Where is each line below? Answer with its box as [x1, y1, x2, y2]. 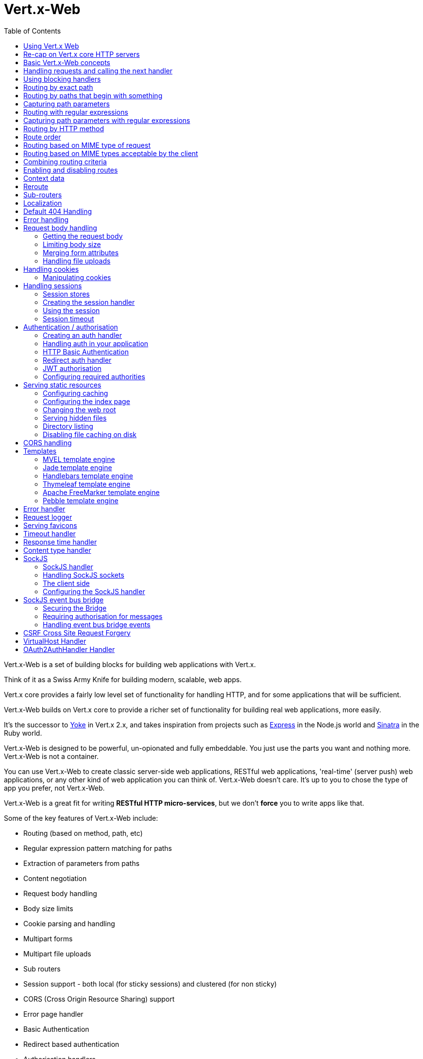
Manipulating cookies [43, 273, 111, 282]
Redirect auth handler [43, 355, 112, 364]
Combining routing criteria [23, 157, 107, 166]
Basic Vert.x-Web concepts [23, 58, 110, 67]
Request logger [23, 512, 72, 521]
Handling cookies [23, 265, 79, 273]
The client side [43, 579, 90, 587]
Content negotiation [23, 874, 87, 882]
